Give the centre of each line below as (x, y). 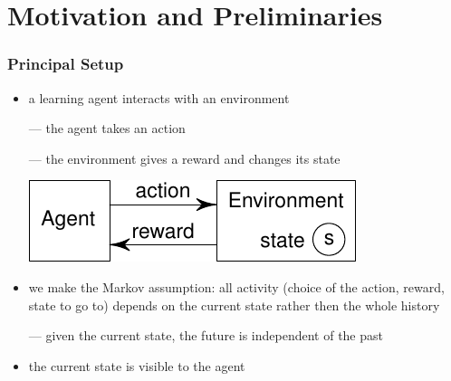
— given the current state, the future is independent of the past (206, 335)
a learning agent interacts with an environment (159, 97)
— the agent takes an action (107, 128)
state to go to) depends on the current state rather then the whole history (234, 305)
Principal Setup (66, 64)
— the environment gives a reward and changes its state (184, 158)
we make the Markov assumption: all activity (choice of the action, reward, (236, 286)
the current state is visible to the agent (137, 365)
